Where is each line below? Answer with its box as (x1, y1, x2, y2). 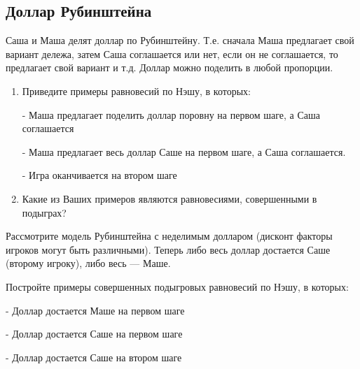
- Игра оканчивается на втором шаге (22, 168, 177, 182)
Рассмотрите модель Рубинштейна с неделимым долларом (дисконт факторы (6, 229, 333, 243)
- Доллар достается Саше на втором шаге (6, 349, 182, 364)
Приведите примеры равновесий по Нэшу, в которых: (22, 83, 251, 98)
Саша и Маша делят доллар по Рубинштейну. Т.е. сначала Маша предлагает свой (6, 33, 354, 48)
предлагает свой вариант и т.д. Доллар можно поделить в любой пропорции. (6, 60, 333, 75)
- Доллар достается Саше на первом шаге (6, 326, 183, 341)
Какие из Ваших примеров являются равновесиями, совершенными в (22, 191, 317, 205)
